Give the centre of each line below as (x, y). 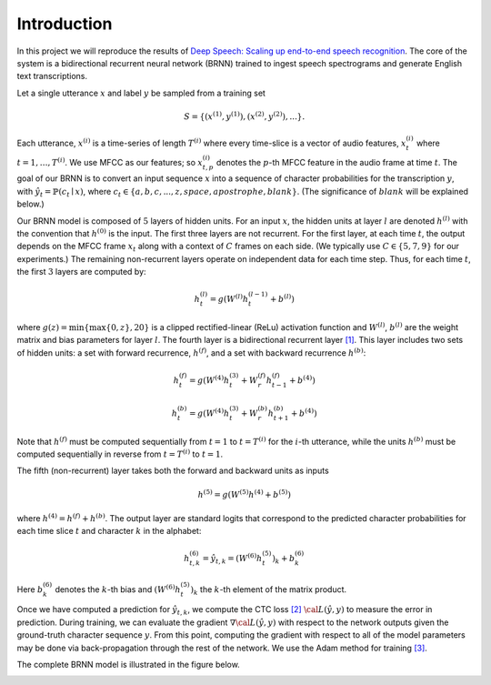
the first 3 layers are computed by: (81, 272)
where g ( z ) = (42, 327)
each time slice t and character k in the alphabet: (109, 531)
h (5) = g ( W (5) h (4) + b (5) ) (244, 494)
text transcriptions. (52, 76)
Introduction (65, 24)
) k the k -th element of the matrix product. (269, 590)
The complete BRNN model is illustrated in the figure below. (128, 665)
